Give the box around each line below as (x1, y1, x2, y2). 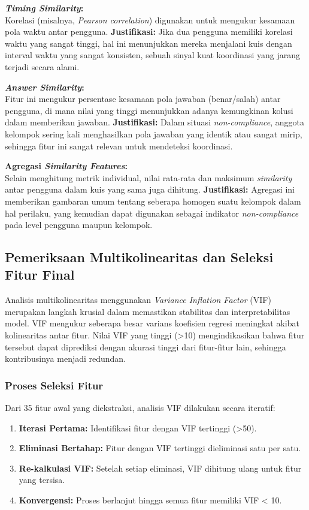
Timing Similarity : (5, 2, 84, 14)
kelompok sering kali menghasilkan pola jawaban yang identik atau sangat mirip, (5, 127, 302, 140)
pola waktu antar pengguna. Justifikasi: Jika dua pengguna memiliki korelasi (5, 25, 293, 38)
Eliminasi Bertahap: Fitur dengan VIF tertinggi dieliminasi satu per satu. (19, 442, 301, 454)
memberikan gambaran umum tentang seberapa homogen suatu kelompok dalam (5, 194, 301, 207)
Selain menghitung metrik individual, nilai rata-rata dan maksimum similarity (5, 171, 292, 184)
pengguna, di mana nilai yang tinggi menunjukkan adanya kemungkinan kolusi (5, 104, 293, 116)
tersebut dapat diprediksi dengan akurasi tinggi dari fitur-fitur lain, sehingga (5, 340, 286, 353)
